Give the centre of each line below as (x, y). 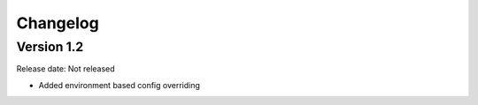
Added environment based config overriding (119, 85)
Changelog (58, 23)
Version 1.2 (50, 47)
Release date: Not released (66, 69)
